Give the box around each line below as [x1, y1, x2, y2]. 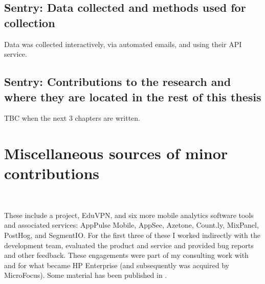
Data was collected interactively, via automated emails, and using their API [4, 38, 242, 49]
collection [4, 14, 55, 30]
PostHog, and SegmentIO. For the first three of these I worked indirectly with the [4, 230, 260, 241]
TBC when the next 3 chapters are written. [4, 113, 140, 123]
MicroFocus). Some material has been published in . [4, 270, 167, 280]
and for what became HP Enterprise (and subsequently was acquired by [4, 259, 229, 270]
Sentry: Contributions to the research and [4, 74, 231, 90]
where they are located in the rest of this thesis [4, 89, 261, 104]
